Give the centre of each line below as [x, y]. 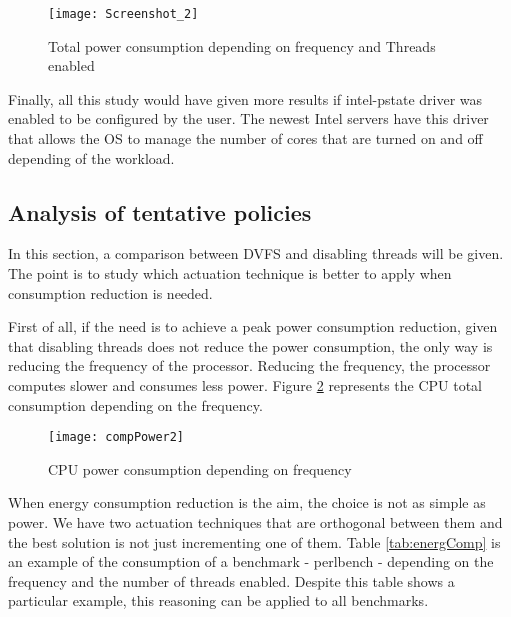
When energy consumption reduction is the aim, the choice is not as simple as [247, 502]
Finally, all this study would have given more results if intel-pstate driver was [245, 98]
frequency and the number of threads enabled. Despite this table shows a [231, 580]
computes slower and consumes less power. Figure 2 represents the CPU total [245, 384]
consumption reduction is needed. [110, 292]
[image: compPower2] [116, 437]
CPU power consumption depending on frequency [200, 468]
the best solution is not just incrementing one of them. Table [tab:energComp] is [254, 541]
